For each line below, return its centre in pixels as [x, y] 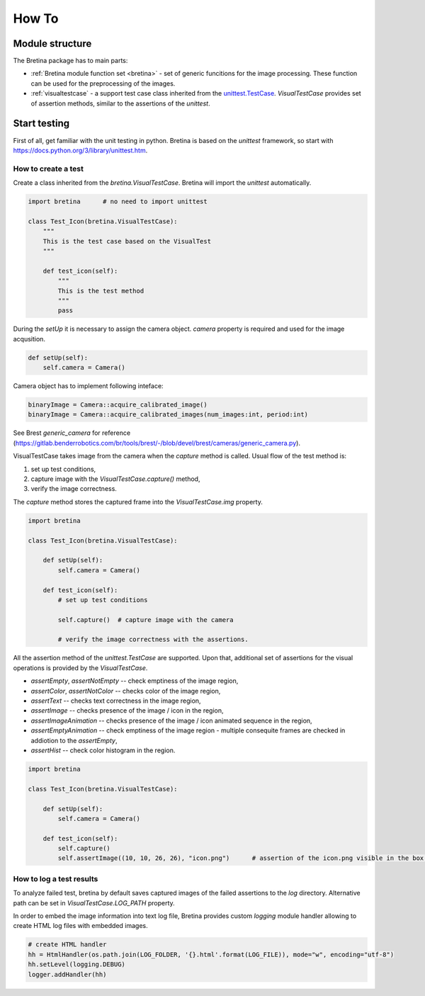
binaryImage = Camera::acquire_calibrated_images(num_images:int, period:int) [168, 415]
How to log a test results [56, 878]
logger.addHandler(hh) [67, 974]
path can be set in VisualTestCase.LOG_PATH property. [94, 902]
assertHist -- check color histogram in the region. [103, 750]
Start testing [41, 124]
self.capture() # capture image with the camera [146, 619]
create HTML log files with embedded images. [80, 926]
